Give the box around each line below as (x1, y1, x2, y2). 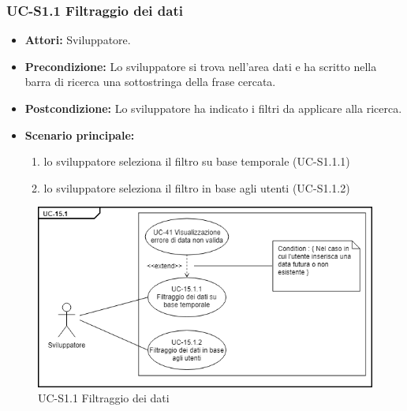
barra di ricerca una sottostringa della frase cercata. (24, 73, 276, 90)
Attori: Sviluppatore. (24, 32, 131, 48)
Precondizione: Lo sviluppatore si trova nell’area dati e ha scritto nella (24, 58, 377, 74)
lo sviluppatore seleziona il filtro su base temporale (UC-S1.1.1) (43, 153, 350, 170)
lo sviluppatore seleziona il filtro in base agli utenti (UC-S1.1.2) (43, 179, 350, 196)
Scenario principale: (24, 126, 135, 143)
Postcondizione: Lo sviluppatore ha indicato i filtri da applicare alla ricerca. (24, 100, 402, 116)
